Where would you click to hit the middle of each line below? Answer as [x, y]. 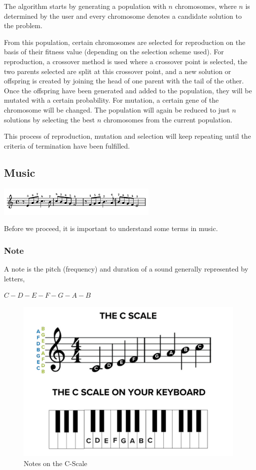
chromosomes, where [206, 6]
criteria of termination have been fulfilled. [67, 145]
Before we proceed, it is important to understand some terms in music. [111, 228]
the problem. [23, 25]
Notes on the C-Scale [55, 463]
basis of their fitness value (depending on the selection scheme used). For [114, 52]
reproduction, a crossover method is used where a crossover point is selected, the [126, 61]
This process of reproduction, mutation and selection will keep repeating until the [128, 136]
